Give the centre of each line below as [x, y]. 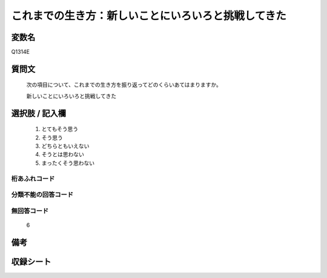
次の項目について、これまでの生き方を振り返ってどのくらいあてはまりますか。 [124, 85]
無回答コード [30, 211]
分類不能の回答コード [42, 195]
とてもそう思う [60, 129]
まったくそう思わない [68, 163]
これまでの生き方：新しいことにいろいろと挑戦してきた [149, 16]
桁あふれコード [33, 179]
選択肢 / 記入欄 [39, 113]
